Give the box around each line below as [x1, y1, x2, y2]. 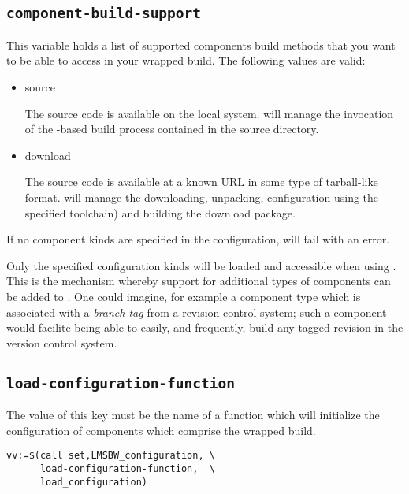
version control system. [6, 334, 117, 351]
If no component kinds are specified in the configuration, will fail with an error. [6, 231, 390, 247]
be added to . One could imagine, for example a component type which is [6, 288, 361, 304]
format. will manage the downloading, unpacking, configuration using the [24, 188, 379, 205]
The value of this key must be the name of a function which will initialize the [6, 407, 380, 423]
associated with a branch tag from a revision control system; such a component [6, 303, 387, 320]
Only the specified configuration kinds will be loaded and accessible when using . [6, 257, 396, 273]
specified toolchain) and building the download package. [24, 204, 296, 221]
